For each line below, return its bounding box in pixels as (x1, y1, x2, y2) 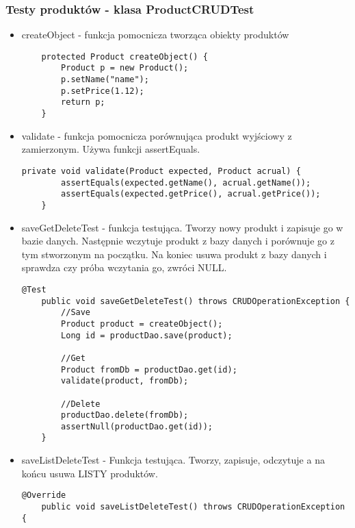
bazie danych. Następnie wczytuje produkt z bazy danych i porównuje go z (21, 234, 334, 248)
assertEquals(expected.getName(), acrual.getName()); (61, 177, 311, 188)
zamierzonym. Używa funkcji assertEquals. (21, 142, 200, 156)
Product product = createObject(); (61, 318, 223, 329)
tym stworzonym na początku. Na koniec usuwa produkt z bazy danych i (21, 247, 327, 261)
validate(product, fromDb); (61, 376, 189, 386)
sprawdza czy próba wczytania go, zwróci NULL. (21, 260, 227, 275)
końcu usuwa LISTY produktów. (21, 466, 158, 480)
